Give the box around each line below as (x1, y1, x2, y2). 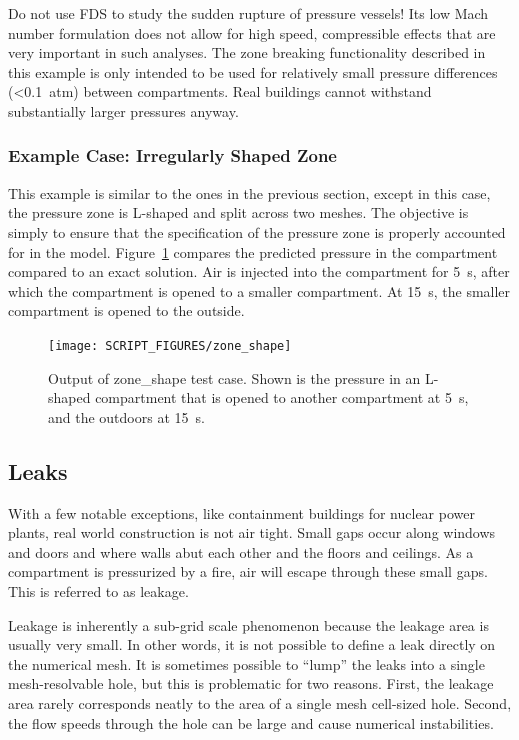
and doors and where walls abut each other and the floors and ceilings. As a (8, 541, 474, 562)
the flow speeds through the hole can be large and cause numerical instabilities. (8, 712, 494, 733)
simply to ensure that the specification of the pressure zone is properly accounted (8, 221, 506, 242)
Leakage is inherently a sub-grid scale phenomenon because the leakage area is (8, 614, 489, 635)
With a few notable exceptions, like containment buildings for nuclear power (8, 502, 475, 523)
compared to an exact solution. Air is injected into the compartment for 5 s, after (8, 261, 510, 282)
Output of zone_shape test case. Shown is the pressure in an (48, 367, 421, 388)
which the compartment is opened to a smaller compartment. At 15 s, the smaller (8, 280, 511, 301)
